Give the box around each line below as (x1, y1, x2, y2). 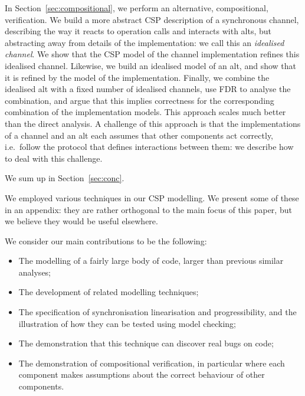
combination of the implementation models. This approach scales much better (5, 106, 286, 118)
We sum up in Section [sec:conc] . (5, 172, 124, 184)
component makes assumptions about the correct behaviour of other (18, 368, 265, 381)
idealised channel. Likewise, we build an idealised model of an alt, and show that (5, 59, 297, 71)
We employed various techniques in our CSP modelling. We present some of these (5, 191, 299, 204)
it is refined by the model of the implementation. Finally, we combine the (5, 71, 270, 83)
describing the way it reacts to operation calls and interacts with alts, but (5, 25, 272, 37)
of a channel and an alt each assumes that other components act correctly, (5, 129, 273, 141)
